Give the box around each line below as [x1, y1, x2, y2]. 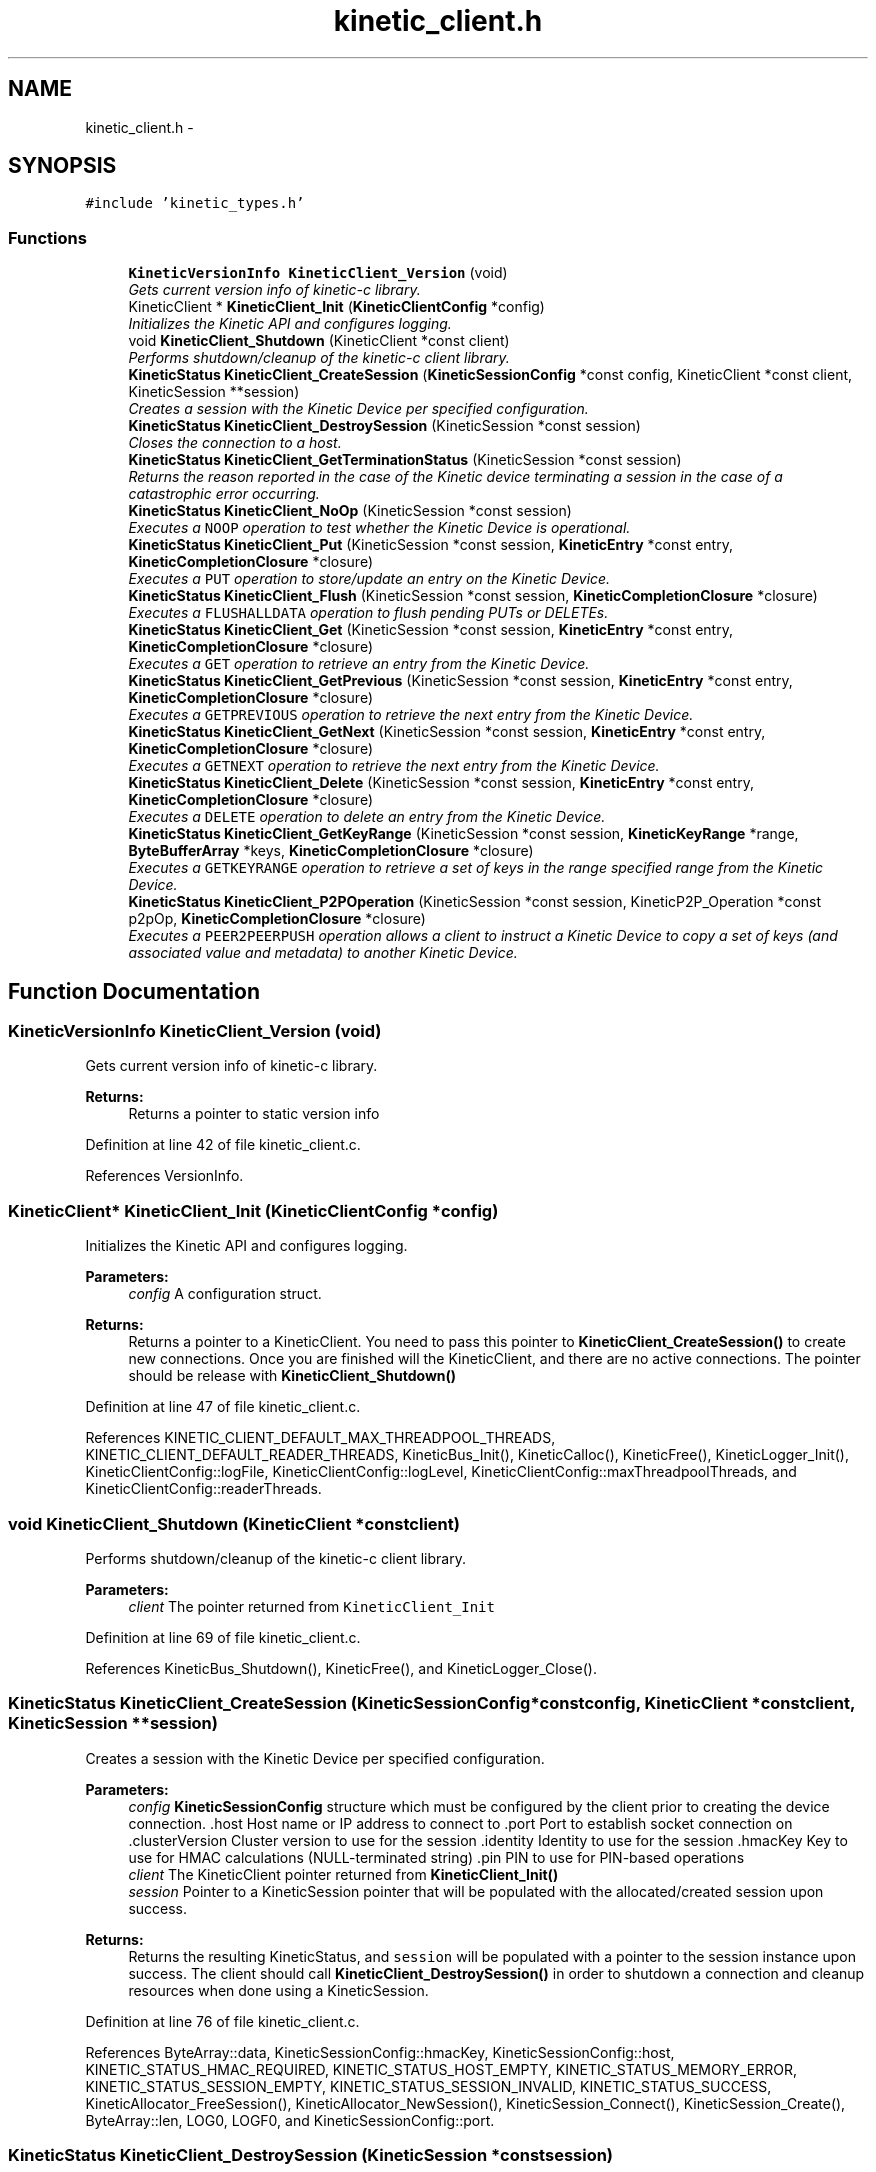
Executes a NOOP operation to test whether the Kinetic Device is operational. [128, 519, 631, 537]
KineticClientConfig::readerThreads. [85, 1480, 322, 1498]
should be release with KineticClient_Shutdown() [128, 1367, 457, 1385]
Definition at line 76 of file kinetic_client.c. [85, 2012, 360, 2030]
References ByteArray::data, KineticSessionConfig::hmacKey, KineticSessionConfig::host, [85, 2043, 675, 2061]
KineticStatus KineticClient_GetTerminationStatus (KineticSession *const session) [128, 451, 682, 469]
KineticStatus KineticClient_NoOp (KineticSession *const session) [128, 502, 572, 520]
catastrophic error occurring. [128, 485, 320, 503]
